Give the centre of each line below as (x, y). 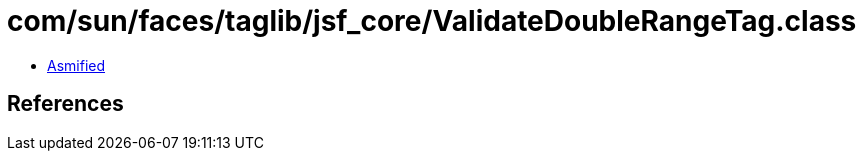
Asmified (76, 65)
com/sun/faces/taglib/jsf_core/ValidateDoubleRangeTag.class (432, 21)
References (65, 104)
